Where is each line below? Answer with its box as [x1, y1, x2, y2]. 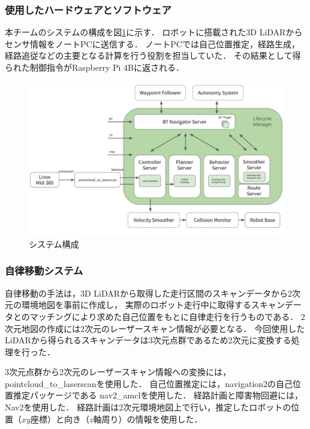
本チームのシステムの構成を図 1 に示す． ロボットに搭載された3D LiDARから [5, 26, 303, 38]
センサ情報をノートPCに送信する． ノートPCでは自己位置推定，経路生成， [5, 37, 300, 50]
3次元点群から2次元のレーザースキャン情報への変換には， [5, 365, 231, 378]
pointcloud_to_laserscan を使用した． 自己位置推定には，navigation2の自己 [5, 377, 293, 389]
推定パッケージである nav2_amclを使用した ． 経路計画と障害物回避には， [13, 389, 303, 401]
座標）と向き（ [30, 412, 89, 425]
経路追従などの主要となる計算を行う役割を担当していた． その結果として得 [5, 49, 301, 62]
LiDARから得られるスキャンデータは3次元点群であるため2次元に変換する [5, 334, 291, 346]
